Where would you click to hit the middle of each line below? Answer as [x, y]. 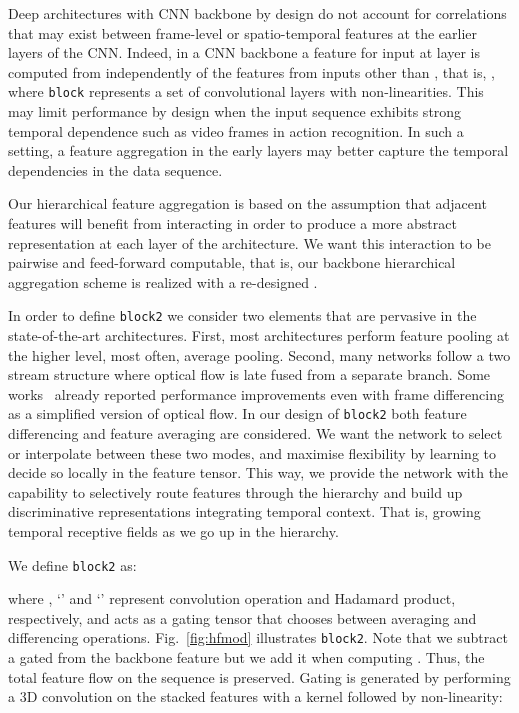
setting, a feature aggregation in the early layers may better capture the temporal [258, 150]
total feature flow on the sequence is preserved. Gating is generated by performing [259, 676]
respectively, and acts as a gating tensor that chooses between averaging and [242, 617]
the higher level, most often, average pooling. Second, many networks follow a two [259, 354]
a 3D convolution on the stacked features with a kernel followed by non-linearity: [255, 696]
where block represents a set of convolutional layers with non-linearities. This [246, 91]
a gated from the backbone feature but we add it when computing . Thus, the [246, 657]
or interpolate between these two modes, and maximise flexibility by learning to [252, 452]
